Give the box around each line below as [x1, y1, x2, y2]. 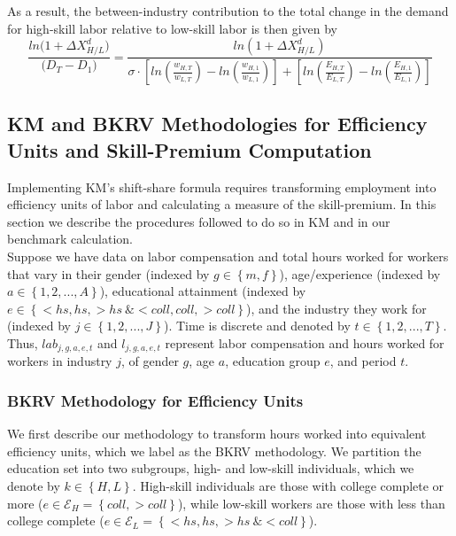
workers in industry [7, 352, 112, 370]
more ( [7, 493, 43, 512]
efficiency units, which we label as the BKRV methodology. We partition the [7, 441, 421, 460]
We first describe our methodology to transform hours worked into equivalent [7, 424, 427, 443]
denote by [7, 477, 60, 495]
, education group [225, 352, 321, 370]
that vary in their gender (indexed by [7, 264, 210, 283]
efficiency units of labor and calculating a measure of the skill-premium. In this [7, 195, 437, 214]
